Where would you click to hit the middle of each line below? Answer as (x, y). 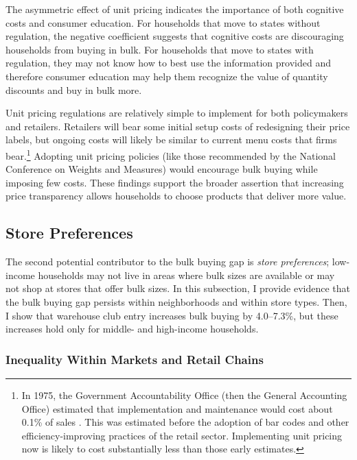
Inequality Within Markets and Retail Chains (135, 359)
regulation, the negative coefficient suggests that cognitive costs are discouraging (175, 36)
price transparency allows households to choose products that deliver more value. (176, 196)
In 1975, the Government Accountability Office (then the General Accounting (184, 395)
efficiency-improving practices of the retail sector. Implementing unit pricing (182, 435)
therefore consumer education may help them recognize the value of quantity (167, 76)
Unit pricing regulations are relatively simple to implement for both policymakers (177, 113)
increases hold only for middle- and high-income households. (132, 329)
